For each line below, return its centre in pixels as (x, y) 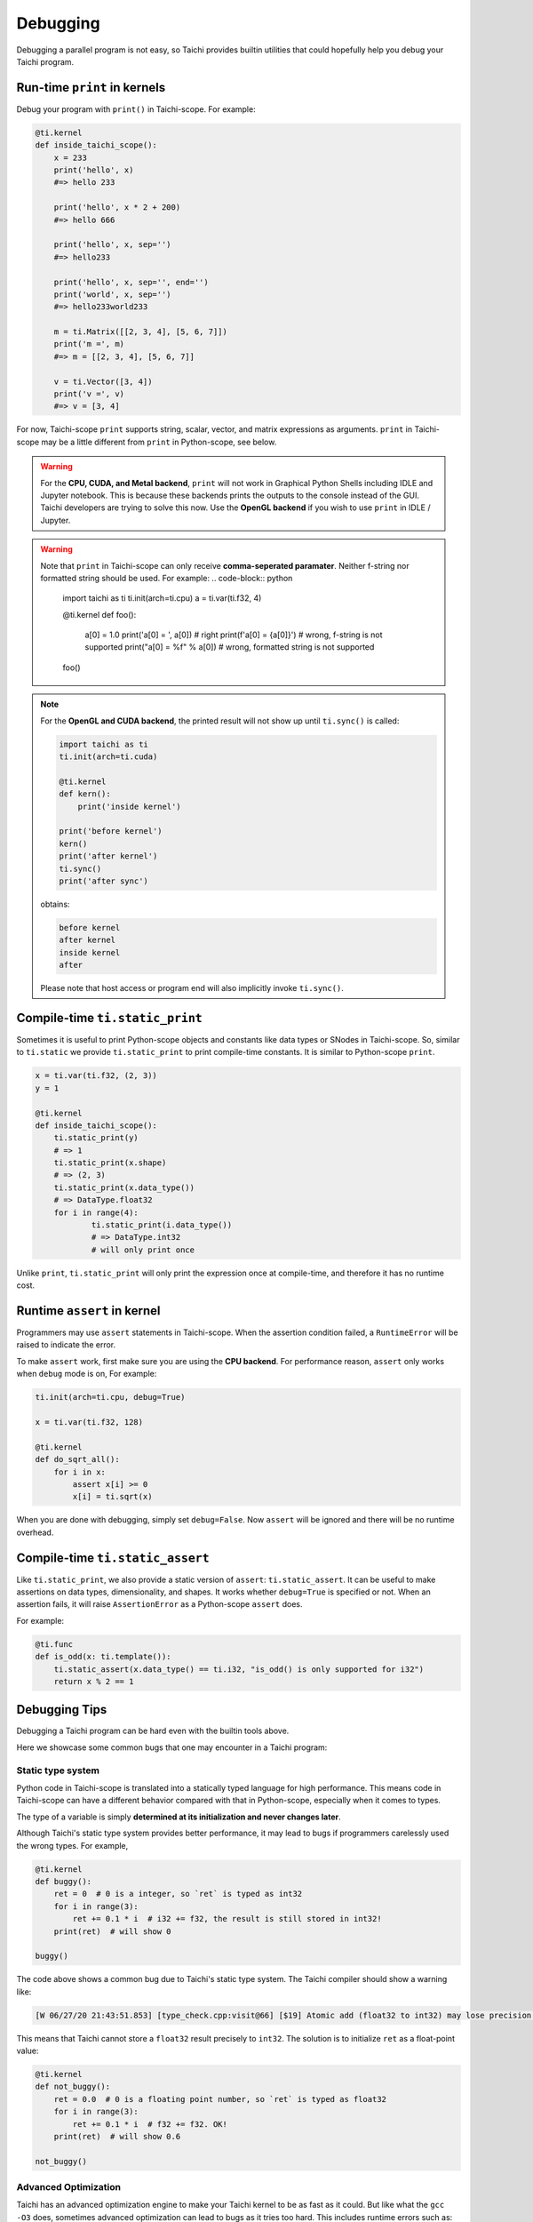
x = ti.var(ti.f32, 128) (89, 1423)
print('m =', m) (89, 344)
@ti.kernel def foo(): (99, 614)
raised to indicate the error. (66, 1345)
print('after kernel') (108, 856)
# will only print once (143, 1250)
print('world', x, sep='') (113, 294)
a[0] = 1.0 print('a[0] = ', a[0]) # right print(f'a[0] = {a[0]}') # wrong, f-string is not (234, 635)
